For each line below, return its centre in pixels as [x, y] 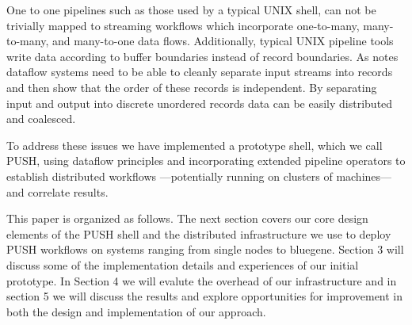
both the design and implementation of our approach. [136, 311]
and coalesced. [41, 119]
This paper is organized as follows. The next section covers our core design [187, 218]
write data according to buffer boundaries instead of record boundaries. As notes [202, 56]
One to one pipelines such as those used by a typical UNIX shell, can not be [191, 10]
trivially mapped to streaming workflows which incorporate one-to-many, [183, 25]
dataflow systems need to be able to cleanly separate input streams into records [200, 72]
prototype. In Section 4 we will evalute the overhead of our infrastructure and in [202, 280]
